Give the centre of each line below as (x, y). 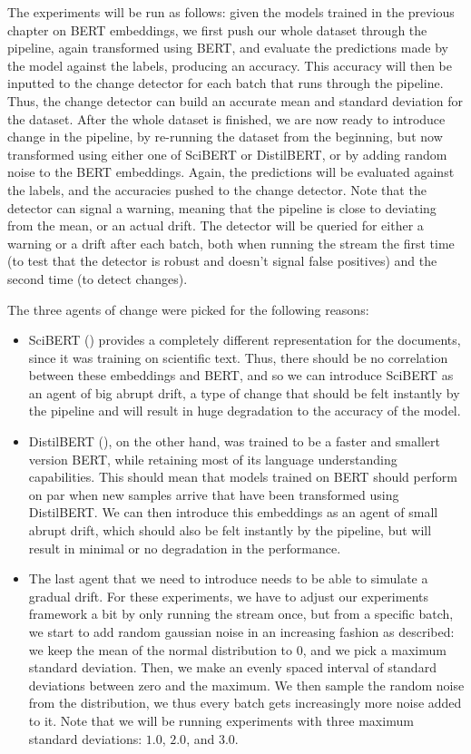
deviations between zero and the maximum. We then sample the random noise (246, 685)
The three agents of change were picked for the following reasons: (188, 309)
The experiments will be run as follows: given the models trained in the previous (231, 12)
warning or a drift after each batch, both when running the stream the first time (231, 243)
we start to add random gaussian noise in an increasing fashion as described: (241, 632)
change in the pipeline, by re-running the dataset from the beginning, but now (225, 137)
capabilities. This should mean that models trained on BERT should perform (243, 477)
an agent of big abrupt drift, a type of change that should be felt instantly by (244, 392)
